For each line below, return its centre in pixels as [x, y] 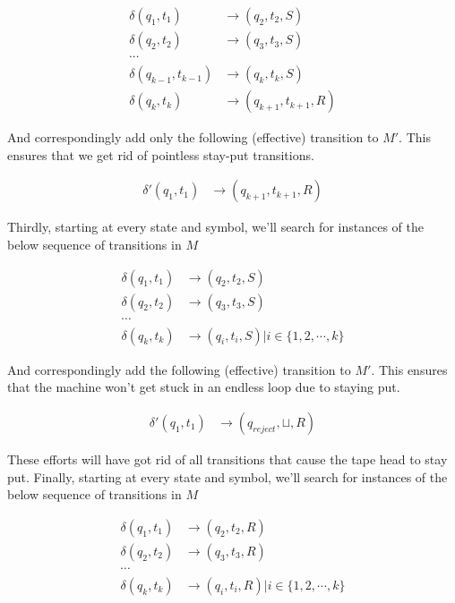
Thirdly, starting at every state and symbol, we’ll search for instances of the [215, 227]
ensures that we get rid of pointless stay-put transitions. [161, 154]
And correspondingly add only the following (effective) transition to [193, 137]
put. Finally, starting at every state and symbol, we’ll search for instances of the [227, 476]
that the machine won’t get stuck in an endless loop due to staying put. [204, 387]
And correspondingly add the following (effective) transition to [179, 369]
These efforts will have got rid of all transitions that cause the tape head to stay [227, 459]
